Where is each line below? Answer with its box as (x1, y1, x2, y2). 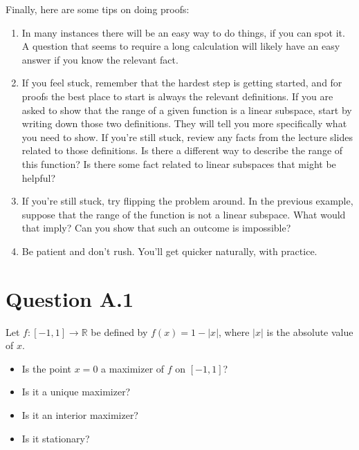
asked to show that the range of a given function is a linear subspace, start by (21, 102, 352, 117)
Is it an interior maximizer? (21, 408, 138, 422)
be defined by (91, 324, 148, 339)
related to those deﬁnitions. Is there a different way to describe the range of (21, 143, 343, 158)
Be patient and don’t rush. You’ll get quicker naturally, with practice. (21, 243, 317, 258)
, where (219, 324, 250, 339)
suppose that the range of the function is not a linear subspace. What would (21, 207, 346, 221)
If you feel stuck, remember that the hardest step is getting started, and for (21, 75, 342, 90)
